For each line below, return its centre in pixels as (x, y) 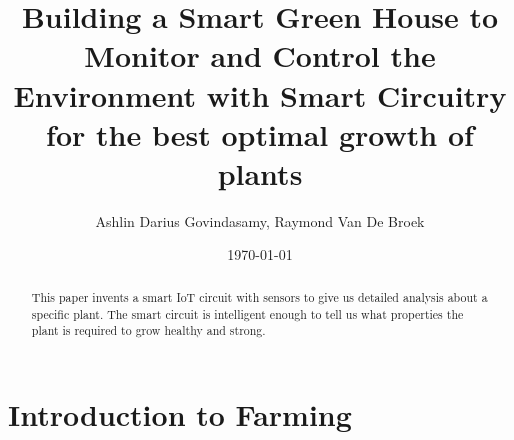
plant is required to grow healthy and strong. (148, 330)
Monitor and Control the (260, 55)
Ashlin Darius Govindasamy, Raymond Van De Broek (260, 220)
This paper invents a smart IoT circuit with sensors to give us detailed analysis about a (259, 296)
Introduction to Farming (180, 413)
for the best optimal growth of (260, 133)
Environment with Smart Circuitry (260, 94)
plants (260, 172)
